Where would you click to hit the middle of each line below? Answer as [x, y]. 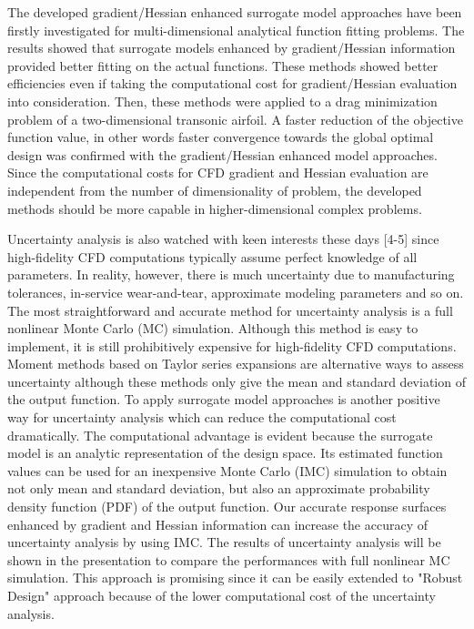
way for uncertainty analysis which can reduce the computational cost [202, 417]
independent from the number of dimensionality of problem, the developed [215, 190]
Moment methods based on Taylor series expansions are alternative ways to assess [236, 364]
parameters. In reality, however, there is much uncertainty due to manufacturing [231, 274]
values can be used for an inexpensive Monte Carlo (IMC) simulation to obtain [227, 470]
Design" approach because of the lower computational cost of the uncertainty [222, 595]
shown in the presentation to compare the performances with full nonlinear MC [229, 559]
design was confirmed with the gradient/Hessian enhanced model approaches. [222, 154]
